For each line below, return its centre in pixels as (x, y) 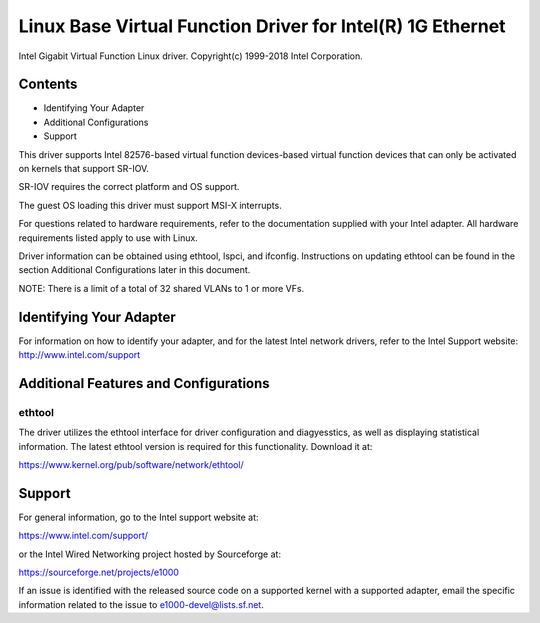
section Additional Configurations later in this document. (134, 270)
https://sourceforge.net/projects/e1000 (99, 572)
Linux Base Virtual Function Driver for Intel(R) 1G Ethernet (262, 26)
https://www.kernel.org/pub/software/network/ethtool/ (131, 464)
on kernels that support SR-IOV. (83, 169)
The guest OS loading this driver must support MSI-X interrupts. (150, 205)
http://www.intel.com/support (79, 355)
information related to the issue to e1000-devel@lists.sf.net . (141, 604)
